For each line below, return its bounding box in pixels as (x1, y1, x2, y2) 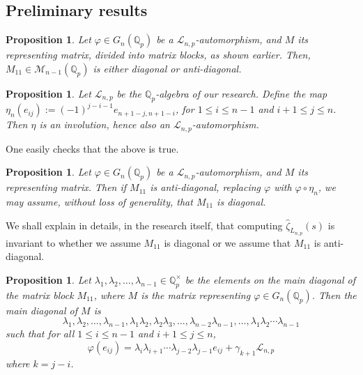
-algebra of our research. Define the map (155, 86, 327, 100)
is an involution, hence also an (39, 117, 170, 132)
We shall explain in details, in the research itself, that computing (6, 217, 283, 232)
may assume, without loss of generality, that (6, 194, 193, 208)
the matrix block (6, 287, 74, 302)
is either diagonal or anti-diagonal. (93, 61, 242, 75)
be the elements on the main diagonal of (185, 272, 356, 286)
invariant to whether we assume (6, 235, 141, 250)
